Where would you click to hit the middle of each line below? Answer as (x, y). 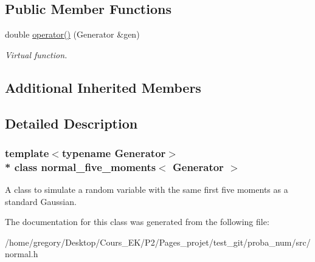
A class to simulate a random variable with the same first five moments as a (147, 190)
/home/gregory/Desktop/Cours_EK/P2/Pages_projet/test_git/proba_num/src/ (158, 242)
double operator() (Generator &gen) (72, 34)
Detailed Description (71, 123)
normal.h (22, 254)
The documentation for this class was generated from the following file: (137, 222)
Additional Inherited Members (103, 87)
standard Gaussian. (41, 201)
